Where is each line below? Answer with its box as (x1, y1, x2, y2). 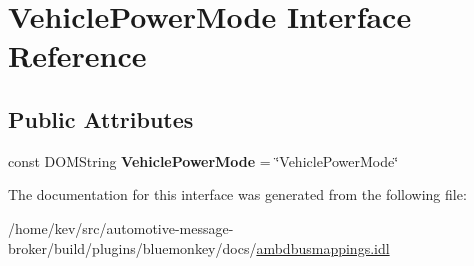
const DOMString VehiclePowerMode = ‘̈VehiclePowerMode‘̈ (8, 150, 399, 171)
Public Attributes (8, 103, 194, 134)
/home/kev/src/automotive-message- (8, 217, 234, 238)
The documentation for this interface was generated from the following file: (8, 184, 467, 205)
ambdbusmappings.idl (256, 237, 390, 258)
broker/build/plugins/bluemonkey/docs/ (8, 237, 257, 258)
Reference (8, 35, 147, 76)
